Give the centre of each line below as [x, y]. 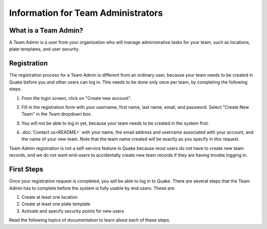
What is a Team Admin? [46, 30]
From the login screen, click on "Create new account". [77, 98]
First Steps [26, 169]
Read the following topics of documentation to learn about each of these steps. [90, 220]
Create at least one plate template [56, 204]
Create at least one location [49, 197]
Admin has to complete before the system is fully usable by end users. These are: [92, 188]
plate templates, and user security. [44, 49]
